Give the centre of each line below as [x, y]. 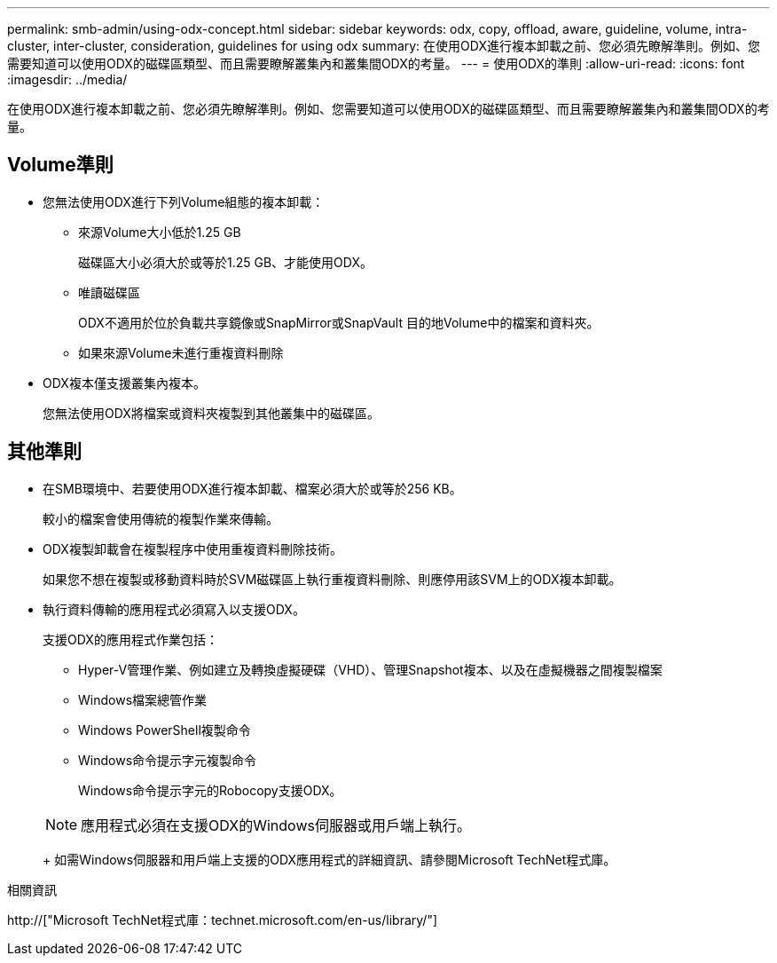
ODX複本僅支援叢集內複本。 [124, 383]
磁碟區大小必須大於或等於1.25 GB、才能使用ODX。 [225, 262]
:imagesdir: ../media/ [67, 79]
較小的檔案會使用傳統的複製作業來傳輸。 [161, 518]
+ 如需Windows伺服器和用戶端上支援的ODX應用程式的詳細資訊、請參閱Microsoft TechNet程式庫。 [330, 859]
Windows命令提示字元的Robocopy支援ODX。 [210, 790]
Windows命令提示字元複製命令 [168, 760]
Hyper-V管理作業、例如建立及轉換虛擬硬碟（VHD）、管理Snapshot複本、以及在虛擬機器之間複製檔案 [370, 669]
